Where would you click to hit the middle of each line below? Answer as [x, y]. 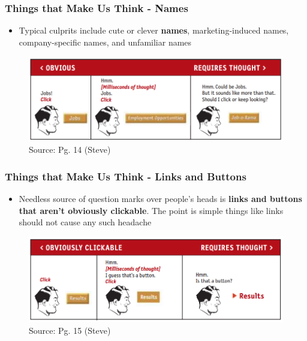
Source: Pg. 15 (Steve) [70, 331]
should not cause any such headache [85, 222]
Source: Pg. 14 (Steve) [70, 150]
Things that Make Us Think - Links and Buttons [126, 176]
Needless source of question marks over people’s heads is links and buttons [160, 199]
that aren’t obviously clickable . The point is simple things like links [151, 210]
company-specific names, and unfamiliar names [105, 42]
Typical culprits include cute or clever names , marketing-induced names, [154, 30]
